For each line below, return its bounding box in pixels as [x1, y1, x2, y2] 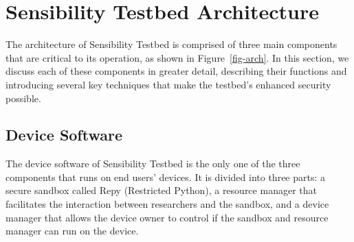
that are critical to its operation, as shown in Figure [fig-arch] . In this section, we [5, 50, 349, 64]
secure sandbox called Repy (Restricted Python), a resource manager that [5, 183, 317, 197]
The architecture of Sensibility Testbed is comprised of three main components [5, 37, 338, 51]
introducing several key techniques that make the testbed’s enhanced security [5, 77, 331, 91]
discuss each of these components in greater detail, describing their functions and [5, 64, 347, 78]
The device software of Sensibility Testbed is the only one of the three [5, 156, 300, 171]
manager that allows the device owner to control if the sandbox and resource [5, 210, 329, 224]
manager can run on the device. [5, 223, 139, 238]
